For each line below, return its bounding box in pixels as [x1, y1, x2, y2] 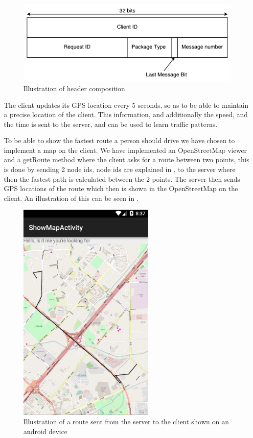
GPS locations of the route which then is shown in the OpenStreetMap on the [4, 183, 238, 194]
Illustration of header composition [23, 83, 125, 93]
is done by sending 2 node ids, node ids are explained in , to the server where [4, 164, 236, 174]
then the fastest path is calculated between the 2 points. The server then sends [4, 173, 240, 184]
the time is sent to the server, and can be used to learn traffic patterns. [4, 119, 218, 129]
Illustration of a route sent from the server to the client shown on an [23, 416, 229, 427]
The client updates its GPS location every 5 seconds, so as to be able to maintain [4, 99, 249, 110]
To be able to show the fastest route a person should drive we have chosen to [4, 135, 235, 146]
